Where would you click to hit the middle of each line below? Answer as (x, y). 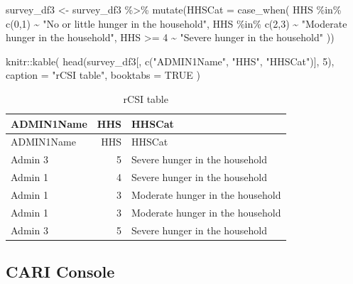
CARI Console (60, 272)
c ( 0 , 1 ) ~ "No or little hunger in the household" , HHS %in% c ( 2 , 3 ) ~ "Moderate (176, 23)
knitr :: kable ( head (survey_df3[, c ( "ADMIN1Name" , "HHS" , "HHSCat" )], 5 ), (170, 61)
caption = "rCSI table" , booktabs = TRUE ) (103, 75)
